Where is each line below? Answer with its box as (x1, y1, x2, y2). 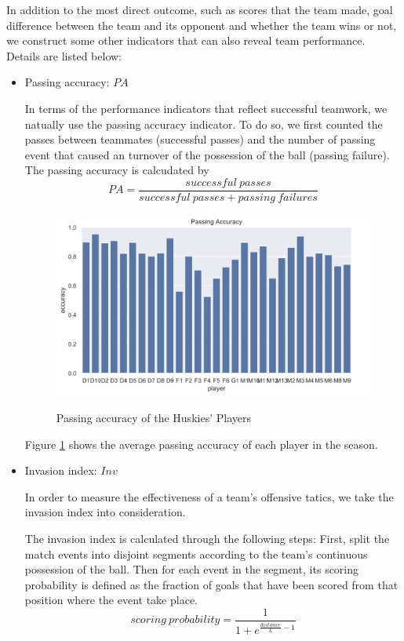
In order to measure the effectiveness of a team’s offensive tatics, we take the (24, 488, 394, 504)
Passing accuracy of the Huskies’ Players (56, 409, 251, 425)
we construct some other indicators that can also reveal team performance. (6, 32, 366, 49)
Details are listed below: (6, 47, 122, 64)
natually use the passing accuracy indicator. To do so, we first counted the (24, 115, 383, 132)
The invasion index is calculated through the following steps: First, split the (24, 530, 390, 546)
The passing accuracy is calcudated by (24, 162, 209, 178)
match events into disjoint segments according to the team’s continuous (24, 545, 368, 562)
